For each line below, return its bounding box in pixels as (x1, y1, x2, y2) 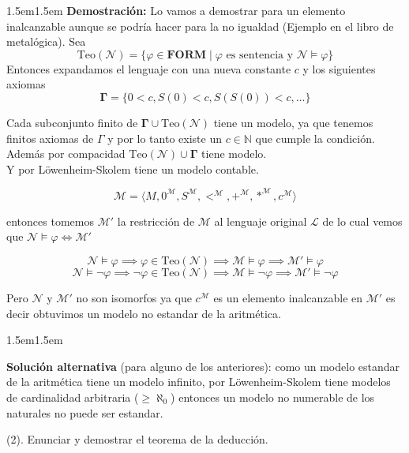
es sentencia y (226, 49, 294, 61)
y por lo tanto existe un (107, 129, 222, 146)
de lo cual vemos (322, 212, 403, 229)
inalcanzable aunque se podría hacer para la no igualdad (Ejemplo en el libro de (6, 17, 394, 34)
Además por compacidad (6, 145, 126, 162)
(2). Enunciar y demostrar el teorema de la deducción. (6, 431, 268, 447)
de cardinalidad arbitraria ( (6, 389, 139, 405)
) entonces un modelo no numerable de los (171, 389, 375, 405)
